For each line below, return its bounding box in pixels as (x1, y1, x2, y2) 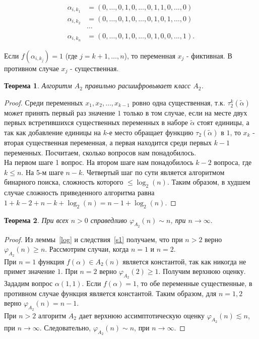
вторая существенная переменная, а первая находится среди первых (4, 137, 212, 147)
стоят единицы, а (197, 117, 249, 128)
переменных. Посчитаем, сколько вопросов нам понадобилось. (4, 147, 197, 157)
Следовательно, (44, 322, 91, 332)
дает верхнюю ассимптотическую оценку (79, 310, 205, 320)
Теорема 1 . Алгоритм (4, 80, 72, 91)
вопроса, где (214, 157, 252, 167)
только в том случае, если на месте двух (123, 107, 247, 118)
